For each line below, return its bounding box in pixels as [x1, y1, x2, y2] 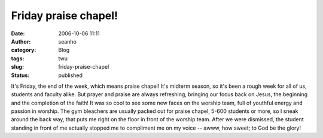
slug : [11, 63, 24, 70]
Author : [11, 38, 31, 45]
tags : [11, 54, 25, 62]
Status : [11, 72, 30, 79]
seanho [58, 38, 77, 45]
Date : [11, 30, 25, 37]
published [58, 72, 83, 79]
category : [11, 47, 36, 54]
